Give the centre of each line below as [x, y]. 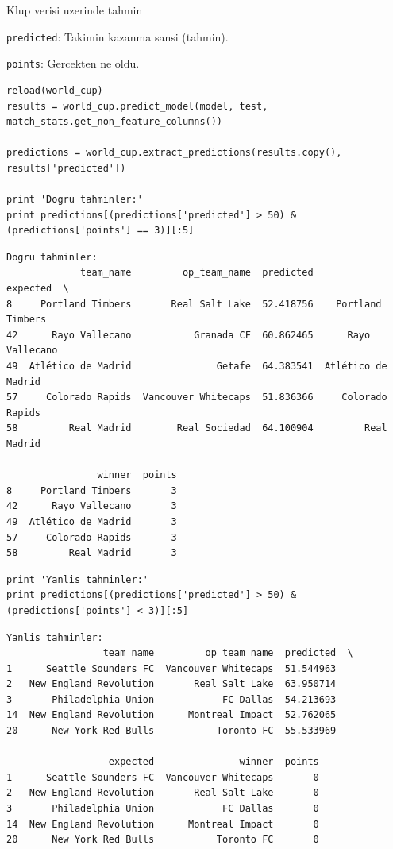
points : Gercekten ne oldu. [73, 63]
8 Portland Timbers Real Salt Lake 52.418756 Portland [194, 304]
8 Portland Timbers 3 [92, 490]
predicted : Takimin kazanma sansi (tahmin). [118, 36]
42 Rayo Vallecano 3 [92, 506]
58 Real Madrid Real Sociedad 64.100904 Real [197, 428]
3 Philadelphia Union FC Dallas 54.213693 [171, 699]
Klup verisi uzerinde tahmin [75, 10]
